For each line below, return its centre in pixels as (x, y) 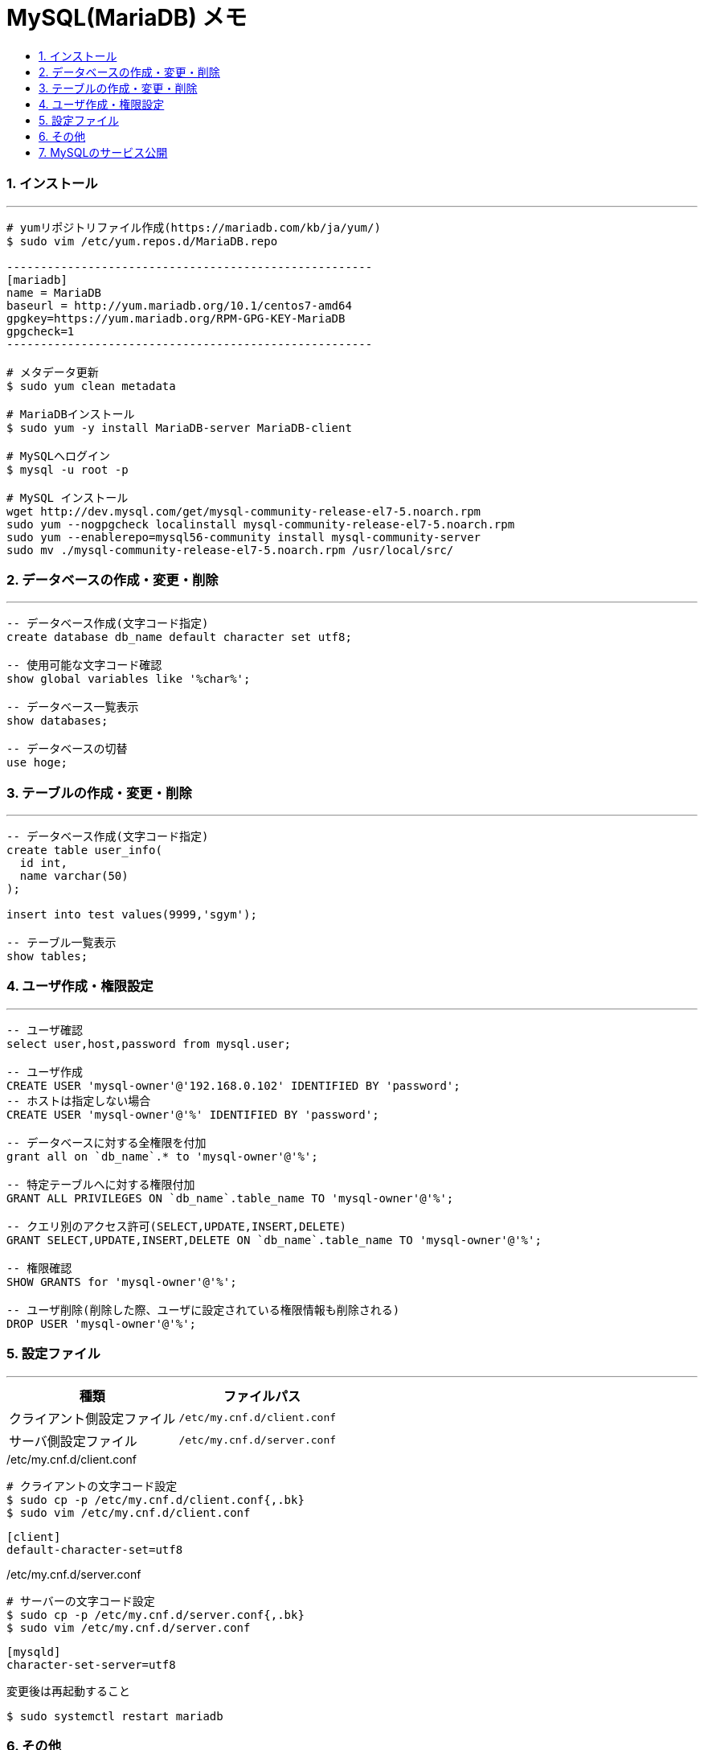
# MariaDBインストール (71, 414)
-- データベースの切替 (67, 749)
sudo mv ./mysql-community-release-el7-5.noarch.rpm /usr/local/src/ (230, 550)
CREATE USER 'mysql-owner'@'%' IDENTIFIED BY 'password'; (193, 1114)
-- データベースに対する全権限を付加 (106, 1142)
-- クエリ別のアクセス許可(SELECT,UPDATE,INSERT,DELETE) (177, 1226)
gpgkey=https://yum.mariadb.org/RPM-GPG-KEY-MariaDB (176, 318)
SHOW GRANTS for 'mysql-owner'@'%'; (122, 1282)
